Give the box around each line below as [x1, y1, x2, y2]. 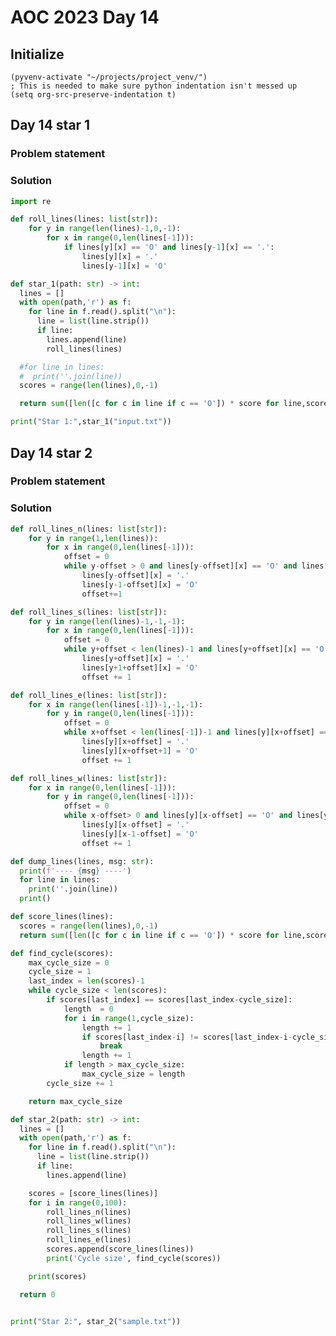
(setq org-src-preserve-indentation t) [10, 90, 177, 100]
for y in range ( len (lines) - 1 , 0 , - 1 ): [28, 224, 182, 234]
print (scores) [28, 1271, 87, 1281]
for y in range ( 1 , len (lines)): [28, 533, 159, 543]
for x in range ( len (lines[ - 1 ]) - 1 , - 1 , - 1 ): [28, 699, 204, 710]
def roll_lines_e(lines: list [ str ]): [10, 690, 168, 700]
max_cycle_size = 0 [28, 957, 110, 968]
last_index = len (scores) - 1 [28, 976, 145, 986]
